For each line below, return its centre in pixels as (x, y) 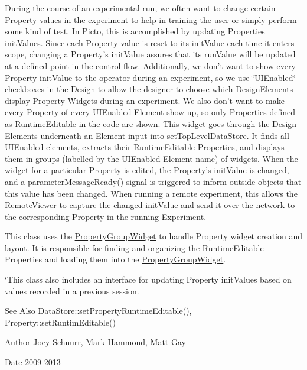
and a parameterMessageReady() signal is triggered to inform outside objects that (153, 181)
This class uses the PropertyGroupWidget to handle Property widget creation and (153, 236)
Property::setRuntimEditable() (60, 322)
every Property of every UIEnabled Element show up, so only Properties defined (150, 112)
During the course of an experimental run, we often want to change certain (140, 8)
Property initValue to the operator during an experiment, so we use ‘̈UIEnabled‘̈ (150, 77)
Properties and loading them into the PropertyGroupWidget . (115, 259)
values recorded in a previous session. (72, 291)
